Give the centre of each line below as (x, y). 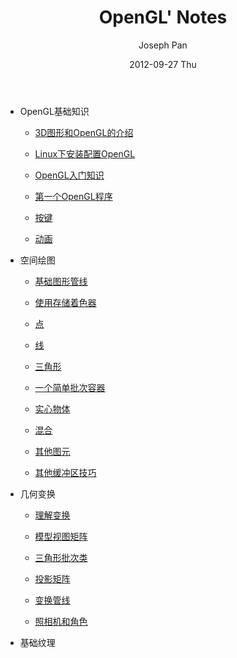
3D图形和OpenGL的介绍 (84, 132)
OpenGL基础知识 (54, 111)
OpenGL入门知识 (69, 175)
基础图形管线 (61, 281)
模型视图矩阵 (61, 536)
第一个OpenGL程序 (73, 196)
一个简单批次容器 (70, 387)
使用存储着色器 (65, 302)
